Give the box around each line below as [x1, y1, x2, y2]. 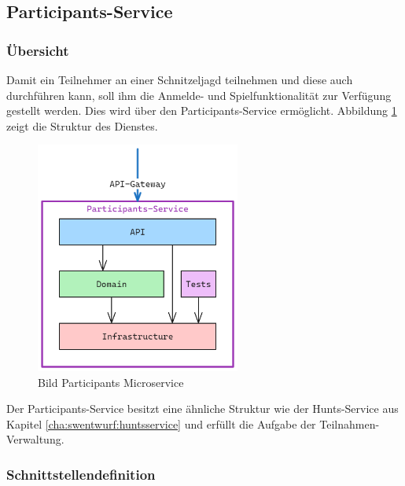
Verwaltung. [6, 431, 64, 447]
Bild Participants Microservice [38, 374, 184, 390]
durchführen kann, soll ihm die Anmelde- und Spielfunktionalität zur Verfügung [6, 87, 392, 103]
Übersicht [6, 40, 69, 60]
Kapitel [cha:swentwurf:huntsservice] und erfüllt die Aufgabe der [6, 415, 316, 432]
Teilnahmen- [319, 415, 380, 432]
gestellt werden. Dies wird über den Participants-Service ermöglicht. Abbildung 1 [6, 102, 397, 119]
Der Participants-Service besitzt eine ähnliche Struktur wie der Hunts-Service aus [6, 400, 399, 417]
